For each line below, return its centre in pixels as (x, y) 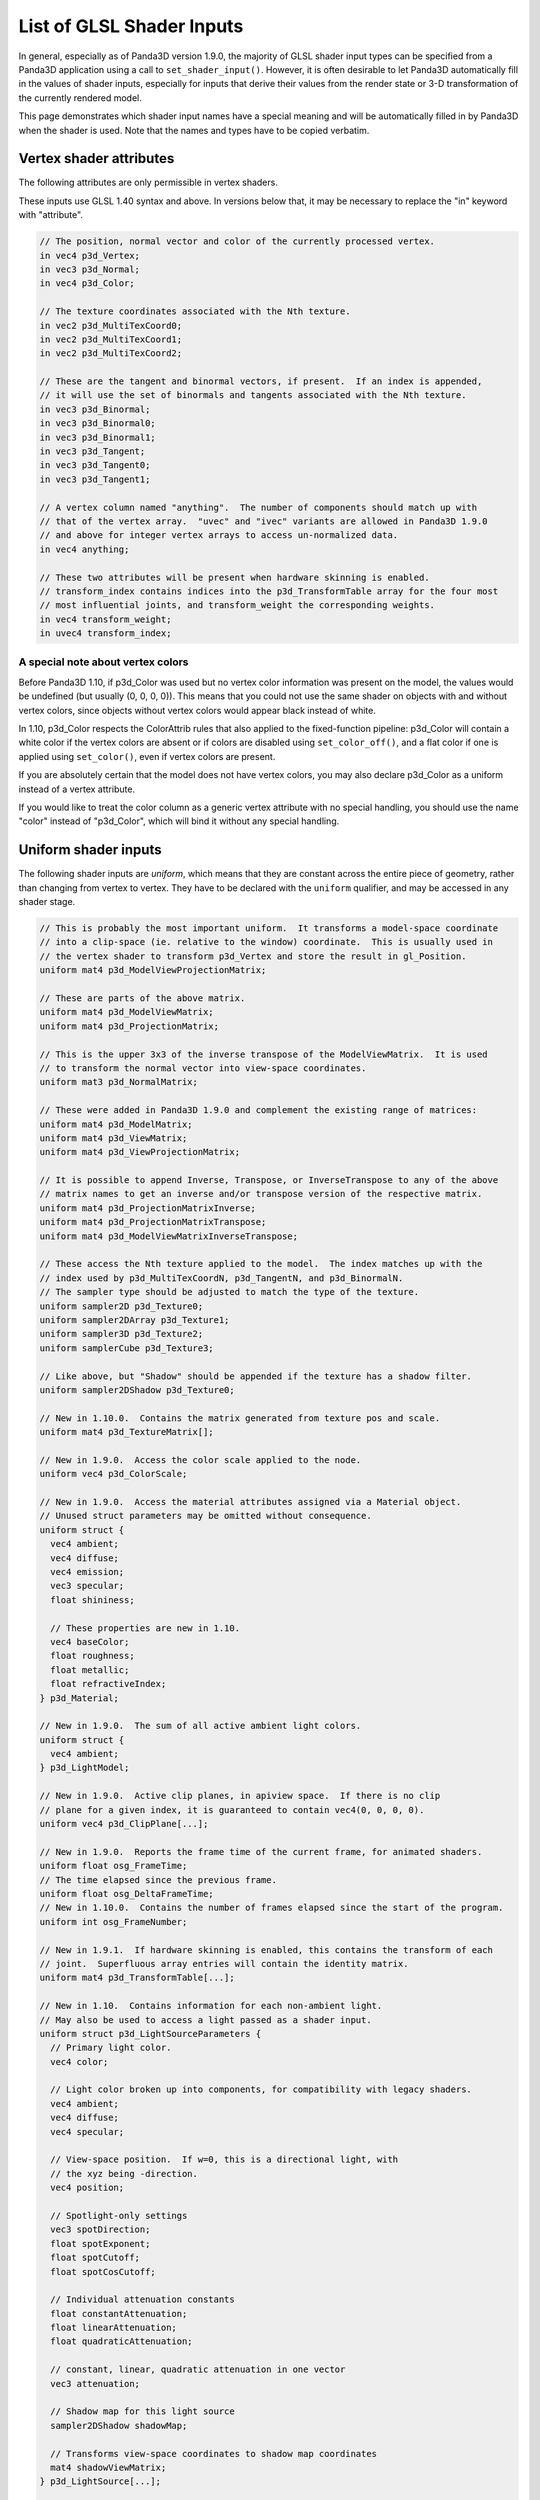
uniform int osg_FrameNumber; (113, 1921)
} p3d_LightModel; (84, 1768)
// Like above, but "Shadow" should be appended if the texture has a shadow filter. (255, 1376)
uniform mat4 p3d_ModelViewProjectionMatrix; (153, 970)
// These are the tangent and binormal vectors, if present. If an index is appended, (261, 381)
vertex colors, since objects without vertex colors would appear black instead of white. (197, 710)
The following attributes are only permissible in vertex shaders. (148, 182)
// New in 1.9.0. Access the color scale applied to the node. (200, 1459)
